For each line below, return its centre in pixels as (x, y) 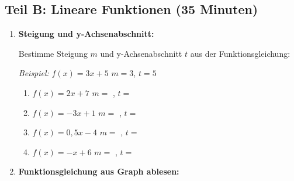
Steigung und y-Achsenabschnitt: (86, 34)
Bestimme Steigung (53, 53)
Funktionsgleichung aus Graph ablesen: (99, 171)
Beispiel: (34, 73)
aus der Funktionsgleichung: (240, 53)
